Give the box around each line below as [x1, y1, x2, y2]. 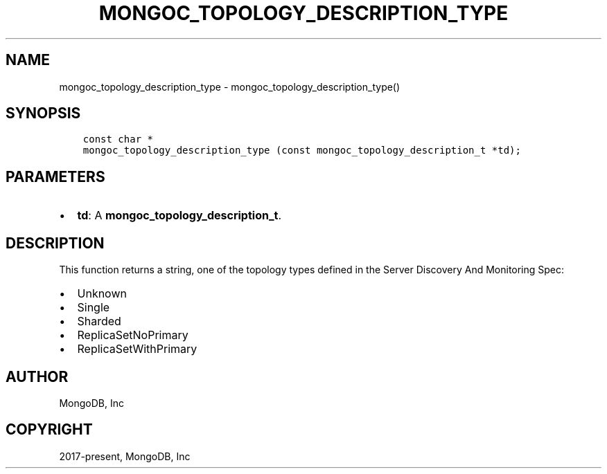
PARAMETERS [6, 167, 105, 185]
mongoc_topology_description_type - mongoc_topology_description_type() [59, 80, 401, 93]
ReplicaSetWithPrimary [77, 342, 197, 356]
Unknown [77, 286, 127, 301]
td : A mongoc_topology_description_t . [77, 208, 282, 223]
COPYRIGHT [6, 421, 93, 439]
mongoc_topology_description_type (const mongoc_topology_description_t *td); [82, 145, 521, 156]
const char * [82, 134, 153, 145]
